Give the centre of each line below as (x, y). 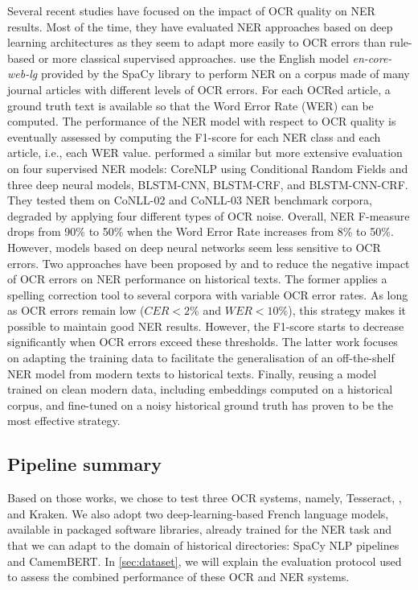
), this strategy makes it (347, 310)
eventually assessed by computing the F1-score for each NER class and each (194, 136)
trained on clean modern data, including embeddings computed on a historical (200, 389)
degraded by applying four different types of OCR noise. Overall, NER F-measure (209, 215)
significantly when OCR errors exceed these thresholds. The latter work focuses (203, 342)
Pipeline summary (84, 464)
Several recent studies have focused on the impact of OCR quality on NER (191, 10)
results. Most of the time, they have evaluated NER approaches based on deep (200, 26)
